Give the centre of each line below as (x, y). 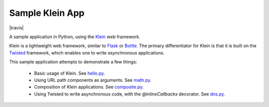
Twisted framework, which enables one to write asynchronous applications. (87, 53)
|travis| (16, 28)
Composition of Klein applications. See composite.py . (89, 87)
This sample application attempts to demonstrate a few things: (73, 62)
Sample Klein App (47, 13)
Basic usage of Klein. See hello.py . (69, 73)
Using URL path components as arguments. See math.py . (93, 80)
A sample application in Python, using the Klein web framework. (75, 37)
